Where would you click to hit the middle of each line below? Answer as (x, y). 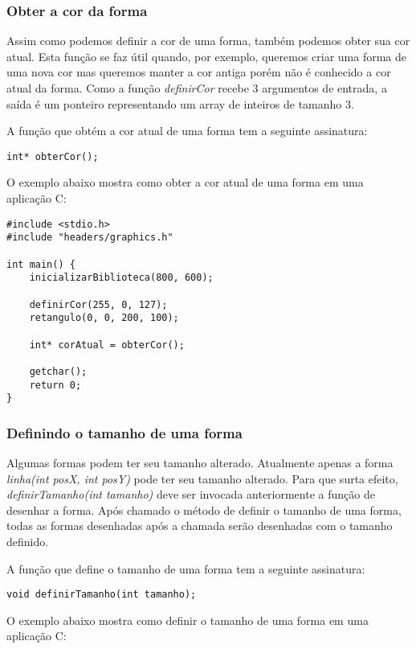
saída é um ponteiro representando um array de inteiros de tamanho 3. (180, 103)
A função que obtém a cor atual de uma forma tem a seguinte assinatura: (187, 131)
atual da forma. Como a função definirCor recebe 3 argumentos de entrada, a (197, 88)
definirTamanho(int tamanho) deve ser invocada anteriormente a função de (191, 494)
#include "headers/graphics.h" (90, 238)
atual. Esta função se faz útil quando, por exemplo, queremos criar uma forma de (207, 56)
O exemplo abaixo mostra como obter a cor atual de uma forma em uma (185, 182)
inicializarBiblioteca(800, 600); (121, 278)
